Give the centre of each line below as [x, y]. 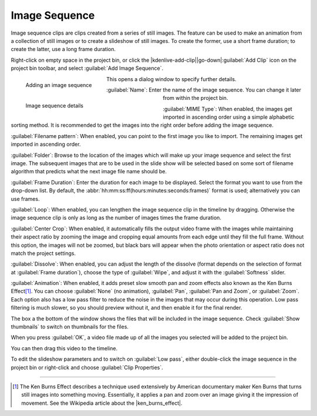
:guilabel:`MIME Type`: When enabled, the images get [228, 109]
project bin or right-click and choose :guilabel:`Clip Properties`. [87, 367]
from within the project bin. [195, 98]
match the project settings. [43, 253]
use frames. [25, 199]
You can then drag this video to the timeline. [64, 348]
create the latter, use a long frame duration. [63, 49]
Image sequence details [54, 106]
